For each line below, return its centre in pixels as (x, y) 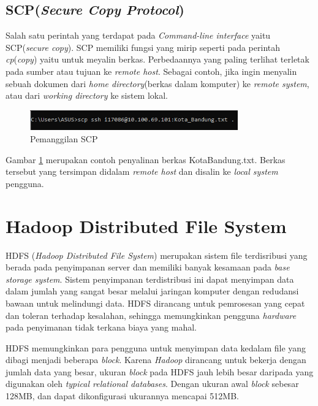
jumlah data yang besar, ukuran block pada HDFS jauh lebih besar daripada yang (160, 371)
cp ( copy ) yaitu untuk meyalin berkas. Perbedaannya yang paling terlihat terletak (157, 59)
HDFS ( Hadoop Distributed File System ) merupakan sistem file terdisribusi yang (157, 255)
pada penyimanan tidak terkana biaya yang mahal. (101, 327)
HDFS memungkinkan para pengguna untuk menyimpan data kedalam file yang (156, 347)
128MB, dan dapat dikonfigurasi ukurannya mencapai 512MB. (122, 396)
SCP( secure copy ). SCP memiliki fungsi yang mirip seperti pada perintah (143, 47)
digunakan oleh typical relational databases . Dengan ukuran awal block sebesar (152, 384)
